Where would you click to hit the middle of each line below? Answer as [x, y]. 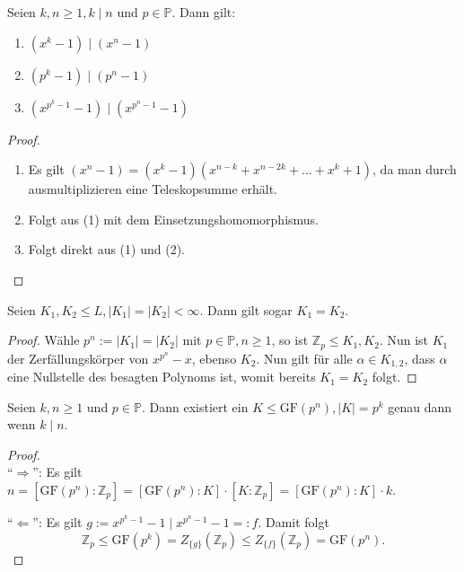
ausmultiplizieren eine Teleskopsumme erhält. [153, 189]
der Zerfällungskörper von [78, 358]
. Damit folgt [293, 522]
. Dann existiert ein [195, 406]
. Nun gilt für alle [304, 358]
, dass [420, 358]
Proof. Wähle [44, 340]
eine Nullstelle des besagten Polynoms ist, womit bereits [162, 377]
